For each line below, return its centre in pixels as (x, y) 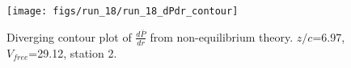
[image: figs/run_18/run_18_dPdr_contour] (123, 11)
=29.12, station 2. (73, 52)
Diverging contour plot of (69, 36)
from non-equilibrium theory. (222, 36)
